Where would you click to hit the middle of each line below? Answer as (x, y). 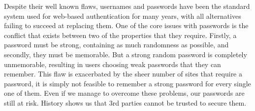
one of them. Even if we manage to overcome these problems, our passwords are (124, 93)
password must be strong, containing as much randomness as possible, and (116, 45)
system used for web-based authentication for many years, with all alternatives (123, 16)
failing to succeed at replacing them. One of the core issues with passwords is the (126, 25)
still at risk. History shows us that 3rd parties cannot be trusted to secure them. (125, 102)
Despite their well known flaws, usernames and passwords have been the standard (127, 6)
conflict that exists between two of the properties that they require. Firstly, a (120, 35)
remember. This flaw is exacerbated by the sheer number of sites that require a (123, 74)
